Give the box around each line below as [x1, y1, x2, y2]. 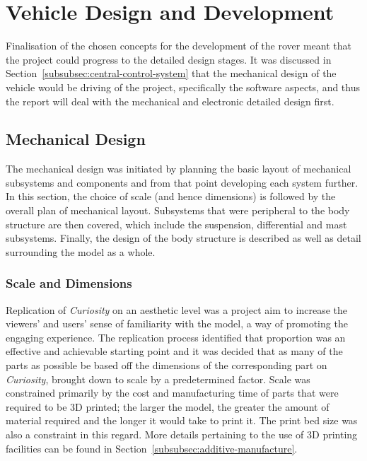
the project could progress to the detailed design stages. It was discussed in [6, 52, 332, 66]
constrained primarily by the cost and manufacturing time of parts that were [6, 385, 339, 400]
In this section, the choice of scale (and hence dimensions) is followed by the [6, 189, 336, 204]
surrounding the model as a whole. [6, 244, 156, 259]
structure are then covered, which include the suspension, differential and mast [6, 216, 347, 231]
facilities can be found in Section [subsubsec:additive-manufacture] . [6, 440, 298, 455]
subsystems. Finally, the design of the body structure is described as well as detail [6, 230, 361, 245]
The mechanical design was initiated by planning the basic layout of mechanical [6, 161, 351, 176]
